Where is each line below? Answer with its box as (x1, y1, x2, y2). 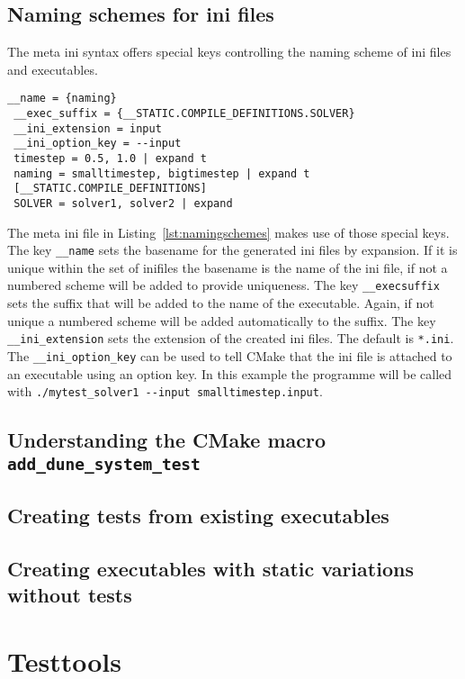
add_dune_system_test (7, 454, 201, 474)
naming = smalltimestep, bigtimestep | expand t (13, 167, 310, 180)
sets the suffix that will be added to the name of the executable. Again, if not (7, 294, 434, 312)
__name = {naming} (7, 92, 117, 105)
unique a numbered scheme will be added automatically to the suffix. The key (7, 311, 436, 330)
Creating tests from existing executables (7, 502, 389, 530)
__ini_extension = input (13, 122, 162, 135)
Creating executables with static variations (7, 554, 414, 582)
